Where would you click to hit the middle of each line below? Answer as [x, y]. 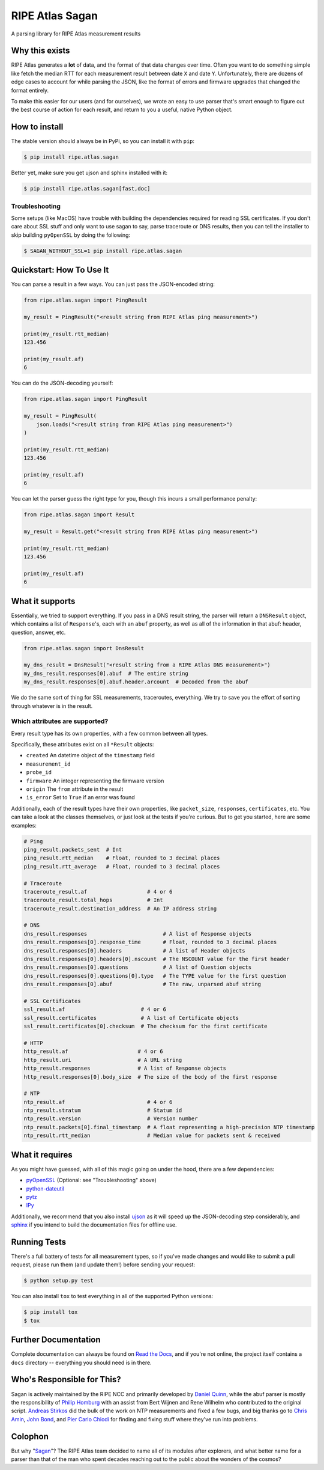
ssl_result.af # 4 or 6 [95, 1009]
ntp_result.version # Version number [111, 1119]
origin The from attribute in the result [75, 789]
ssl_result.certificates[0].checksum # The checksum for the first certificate [145, 1026]
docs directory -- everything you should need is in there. [82, 1362]
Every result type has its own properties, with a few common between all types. [109, 733]
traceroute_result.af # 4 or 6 [98, 892]
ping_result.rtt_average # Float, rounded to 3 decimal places [122, 866]
